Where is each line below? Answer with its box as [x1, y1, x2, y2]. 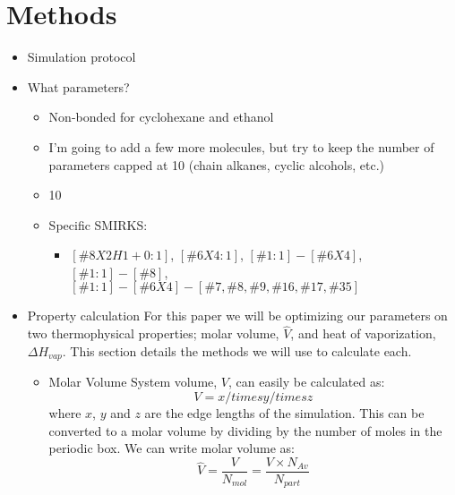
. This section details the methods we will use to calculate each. [62, 341, 412, 360]
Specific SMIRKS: [48, 215, 148, 234]
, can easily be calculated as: [228, 372, 385, 391]
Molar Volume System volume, [48, 372, 218, 391]
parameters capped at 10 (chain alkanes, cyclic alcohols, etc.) [48, 155, 384, 174]
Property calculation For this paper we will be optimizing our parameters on [27, 306, 448, 325]
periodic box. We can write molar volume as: [48, 439, 295, 457]
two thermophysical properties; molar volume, [27, 324, 279, 343]
